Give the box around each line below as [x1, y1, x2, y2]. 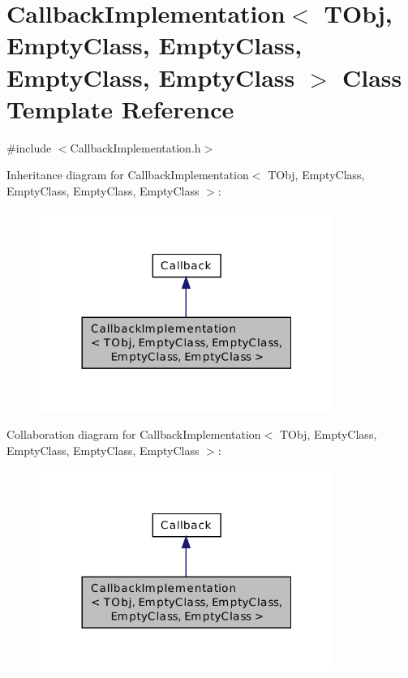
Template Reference [6, 92, 234, 125]
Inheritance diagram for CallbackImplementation [6, 166, 249, 183]
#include [6, 139, 52, 156]
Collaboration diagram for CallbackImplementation [6, 426, 261, 443]
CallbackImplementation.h [70, 139, 201, 156]
